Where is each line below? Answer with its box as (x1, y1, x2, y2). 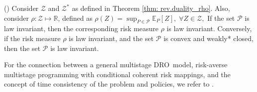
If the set (207, 12, 235, 23)
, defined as (58, 12, 92, 23)
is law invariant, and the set (69, 33, 154, 43)
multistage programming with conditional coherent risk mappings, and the (4, 69, 231, 79)
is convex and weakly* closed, (163, 33, 254, 43)
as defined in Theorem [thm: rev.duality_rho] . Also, (72, 3, 230, 13)
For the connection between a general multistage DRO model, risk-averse (4, 59, 228, 70)
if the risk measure (4, 33, 61, 43)
